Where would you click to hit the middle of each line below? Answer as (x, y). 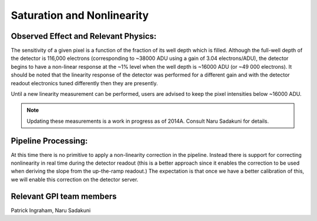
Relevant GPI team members (64, 196)
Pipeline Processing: (49, 141)
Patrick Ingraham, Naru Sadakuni (51, 210)
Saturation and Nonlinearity (80, 15)
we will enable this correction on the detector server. (75, 179)
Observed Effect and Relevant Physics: (84, 36)
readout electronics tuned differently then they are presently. (85, 83)
